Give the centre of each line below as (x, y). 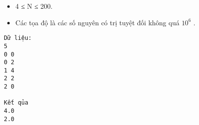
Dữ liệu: (18, 38)
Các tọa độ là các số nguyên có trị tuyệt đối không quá (97, 22)
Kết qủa (16, 103)
